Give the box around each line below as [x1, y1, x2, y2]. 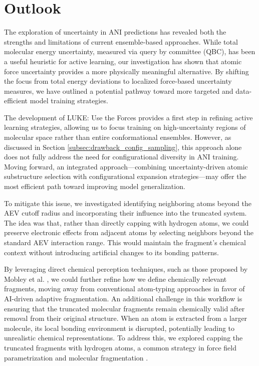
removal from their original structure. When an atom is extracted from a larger [4, 313, 247, 323]
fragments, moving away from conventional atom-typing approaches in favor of [4, 283, 245, 294]
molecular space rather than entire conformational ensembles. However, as [4, 132, 231, 142]
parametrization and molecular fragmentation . [4, 352, 148, 362]
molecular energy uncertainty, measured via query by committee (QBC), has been [4, 46, 255, 57]
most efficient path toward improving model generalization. [4, 181, 185, 192]
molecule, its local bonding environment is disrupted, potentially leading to [4, 322, 235, 333]
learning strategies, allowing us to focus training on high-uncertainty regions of [4, 122, 246, 132]
